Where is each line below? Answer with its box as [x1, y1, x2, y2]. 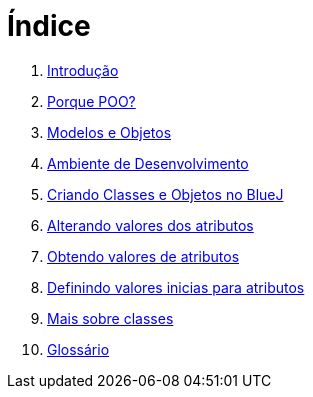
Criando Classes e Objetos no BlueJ [47, 185, 284, 203]
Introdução [47, 61, 119, 79]
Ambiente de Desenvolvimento [47, 154, 249, 172]
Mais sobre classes [47, 309, 174, 327]
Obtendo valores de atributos [47, 247, 240, 265]
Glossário [47, 340, 110, 358]
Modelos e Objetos [47, 123, 172, 141]
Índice [7, 9, 91, 43]
